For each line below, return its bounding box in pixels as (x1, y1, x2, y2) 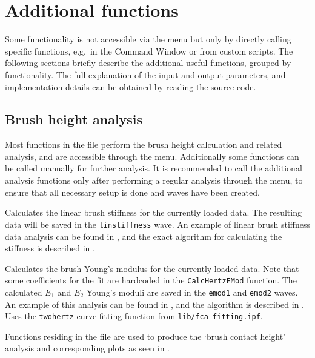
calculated (5, 285, 42, 298)
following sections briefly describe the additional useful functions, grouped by (5, 56, 291, 69)
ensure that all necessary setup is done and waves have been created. (5, 185, 260, 198)
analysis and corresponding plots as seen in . (5, 342, 170, 354)
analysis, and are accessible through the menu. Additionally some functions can (5, 150, 299, 162)
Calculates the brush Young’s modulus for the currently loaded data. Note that (5, 262, 299, 274)
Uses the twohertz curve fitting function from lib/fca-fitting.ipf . (5, 310, 263, 322)
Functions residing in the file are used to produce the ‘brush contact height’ (5, 330, 286, 342)
